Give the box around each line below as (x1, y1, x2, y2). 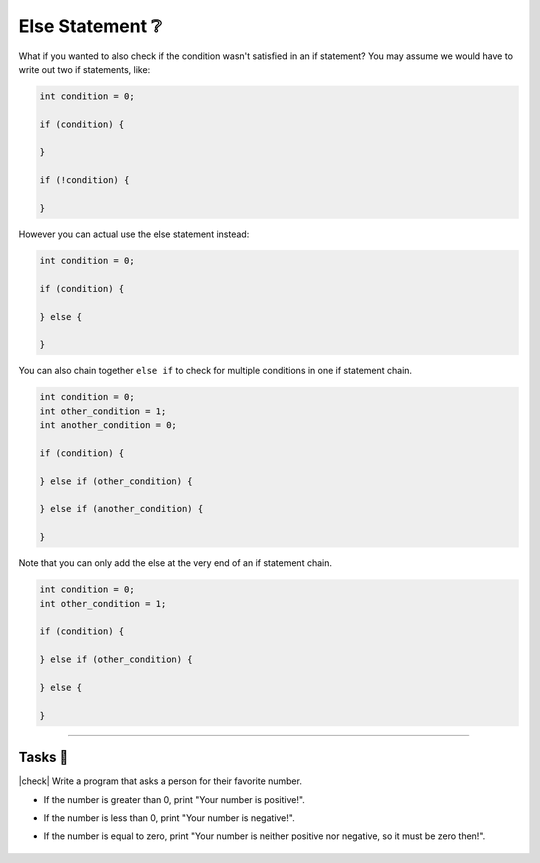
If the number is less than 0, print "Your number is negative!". (43, 812, 295, 824)
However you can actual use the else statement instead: (18, 228, 250, 240)
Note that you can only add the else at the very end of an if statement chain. (18, 557, 332, 569)
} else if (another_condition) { (39, 503, 204, 515)
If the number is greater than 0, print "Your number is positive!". (43, 793, 305, 805)
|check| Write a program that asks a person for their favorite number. (18, 775, 302, 787)
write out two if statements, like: (18, 63, 151, 75)
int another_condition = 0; (39, 420, 177, 431)
